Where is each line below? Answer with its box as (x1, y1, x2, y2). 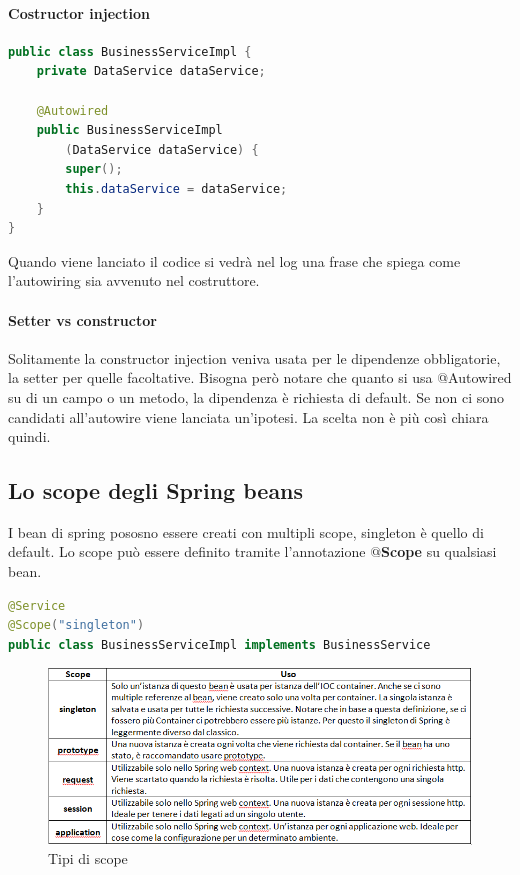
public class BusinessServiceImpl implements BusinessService (8, 637, 431, 652)
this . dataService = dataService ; (65, 181, 288, 196)
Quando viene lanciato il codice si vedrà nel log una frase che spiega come (8, 250, 461, 271)
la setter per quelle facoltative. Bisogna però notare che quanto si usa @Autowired (8, 367, 512, 388)
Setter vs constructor (8, 309, 157, 330)
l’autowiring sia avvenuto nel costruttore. (8, 270, 260, 291)
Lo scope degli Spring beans (8, 475, 304, 506)
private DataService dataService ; (36, 64, 266, 79)
